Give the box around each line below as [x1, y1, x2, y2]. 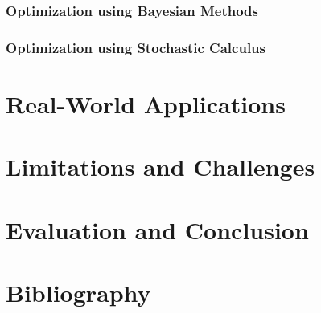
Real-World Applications [6, 87, 286, 120]
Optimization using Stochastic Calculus [6, 37, 265, 57]
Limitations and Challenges [6, 150, 315, 183]
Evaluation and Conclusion [6, 213, 309, 246]
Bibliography [6, 276, 151, 308]
